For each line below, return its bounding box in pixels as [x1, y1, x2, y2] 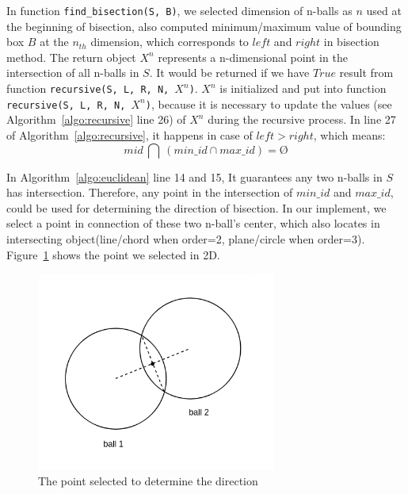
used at [366, 2, 402, 18]
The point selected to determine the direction [38, 472, 258, 488]
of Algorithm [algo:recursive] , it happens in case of [6, 126, 253, 143]
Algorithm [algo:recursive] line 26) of [6, 111, 186, 128]
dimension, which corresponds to [90, 33, 249, 50]
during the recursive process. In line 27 [208, 111, 396, 128]
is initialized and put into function [219, 80, 387, 97]
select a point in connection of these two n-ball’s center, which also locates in [6, 215, 380, 232]
